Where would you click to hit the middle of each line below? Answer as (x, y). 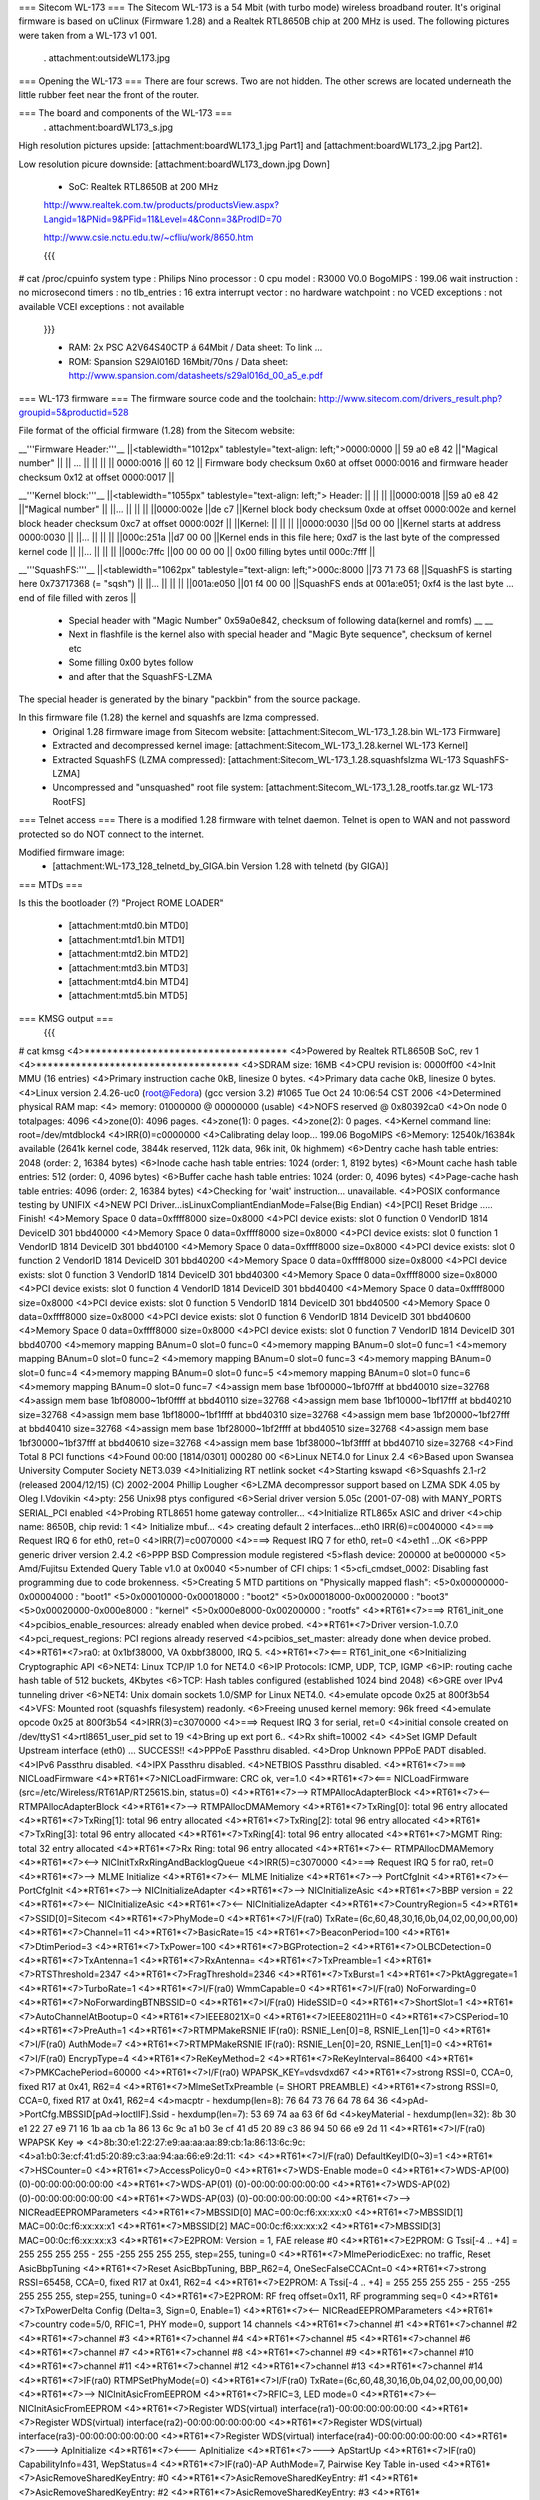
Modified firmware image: (71, 852)
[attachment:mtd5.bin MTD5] (128, 996)
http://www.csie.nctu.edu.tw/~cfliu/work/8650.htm (148, 237)
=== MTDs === (51, 884)
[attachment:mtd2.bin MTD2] (128, 954)
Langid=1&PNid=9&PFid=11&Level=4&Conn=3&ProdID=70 (162, 219)
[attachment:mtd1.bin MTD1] (126, 939)
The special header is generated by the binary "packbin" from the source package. (189, 699)
